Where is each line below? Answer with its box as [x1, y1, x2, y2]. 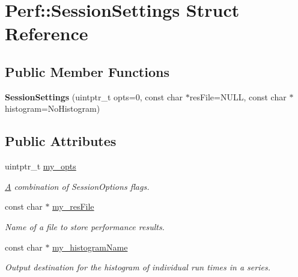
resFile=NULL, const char [189, 90, 287, 103]
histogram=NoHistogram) [5, 102, 100, 115]
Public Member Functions [5, 62, 169, 81]
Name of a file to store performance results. [5, 220, 165, 233]
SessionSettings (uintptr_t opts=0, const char [5, 90, 183, 103]
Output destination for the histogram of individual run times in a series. [5, 261, 270, 273]
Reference [5, 21, 88, 46]
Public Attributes [5, 132, 117, 150]
